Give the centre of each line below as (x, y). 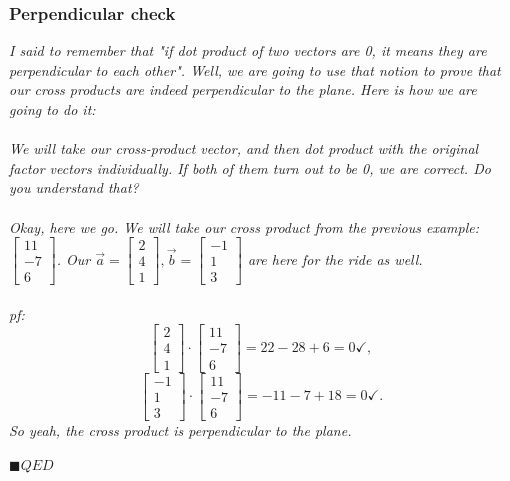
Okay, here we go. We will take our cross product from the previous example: (244, 226)
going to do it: (52, 109)
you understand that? (74, 187)
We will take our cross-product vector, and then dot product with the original (244, 148)
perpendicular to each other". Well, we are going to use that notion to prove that (255, 69)
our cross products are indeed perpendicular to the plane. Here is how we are (243, 89)
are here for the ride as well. (335, 258)
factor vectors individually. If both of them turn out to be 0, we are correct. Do (250, 167)
